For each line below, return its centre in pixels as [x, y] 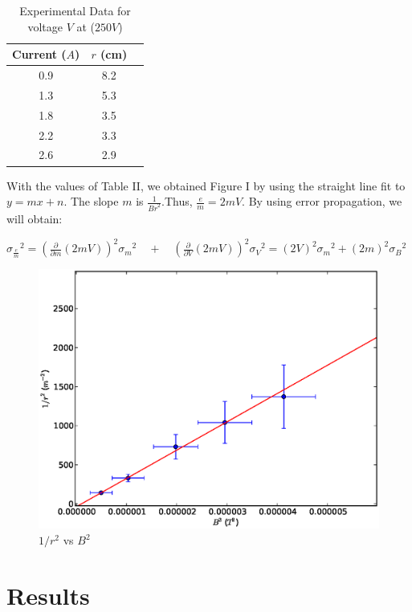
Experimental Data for [75, 10]
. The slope [91, 201]
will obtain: [35, 218]
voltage [45, 26]
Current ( [39, 54]
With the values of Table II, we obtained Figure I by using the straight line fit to [206, 185]
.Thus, [177, 201]
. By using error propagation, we [322, 201]
